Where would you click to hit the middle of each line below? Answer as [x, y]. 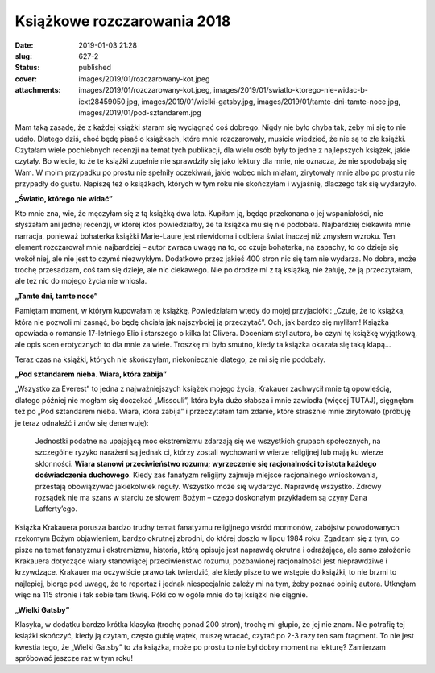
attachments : [38, 90]
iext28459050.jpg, [109, 102]
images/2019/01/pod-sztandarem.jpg [140, 112]
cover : [26, 79]
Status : [27, 68]
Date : [24, 45]
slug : [23, 56]
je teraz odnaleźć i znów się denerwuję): [82, 422]
